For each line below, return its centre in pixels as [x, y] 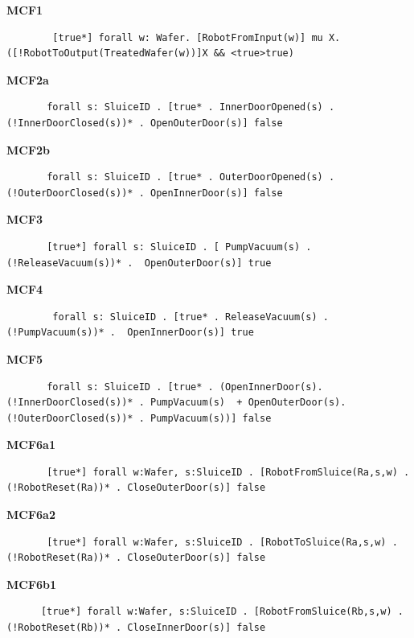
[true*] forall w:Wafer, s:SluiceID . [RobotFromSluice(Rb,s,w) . [222, 612]
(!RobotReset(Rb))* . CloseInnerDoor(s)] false [136, 628]
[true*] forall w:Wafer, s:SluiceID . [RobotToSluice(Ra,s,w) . [222, 542]
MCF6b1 [32, 584]
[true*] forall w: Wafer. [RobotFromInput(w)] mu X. [197, 37]
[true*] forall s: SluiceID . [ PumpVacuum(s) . [179, 247]
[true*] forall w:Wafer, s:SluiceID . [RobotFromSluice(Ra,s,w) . [228, 472]
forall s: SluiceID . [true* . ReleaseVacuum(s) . [191, 317]
